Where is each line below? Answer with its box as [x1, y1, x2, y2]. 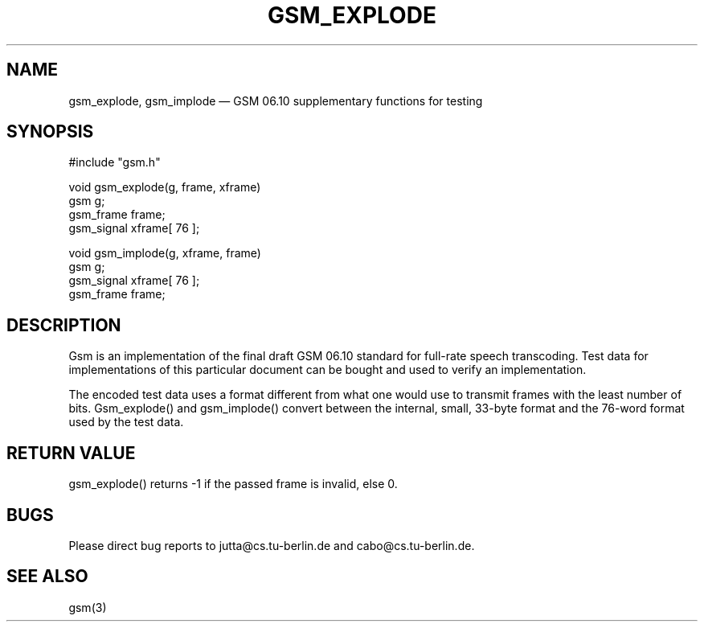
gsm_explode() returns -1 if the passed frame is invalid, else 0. [68, 477, 398, 491]
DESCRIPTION [6, 314, 121, 335]
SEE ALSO [6, 566, 88, 587]
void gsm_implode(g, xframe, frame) [68, 246, 261, 261]
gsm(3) [68, 600, 107, 614]
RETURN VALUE [6, 442, 136, 463]
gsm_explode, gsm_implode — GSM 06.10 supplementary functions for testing [68, 93, 483, 108]
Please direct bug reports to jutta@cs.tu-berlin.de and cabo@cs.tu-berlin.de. [68, 538, 475, 552]
